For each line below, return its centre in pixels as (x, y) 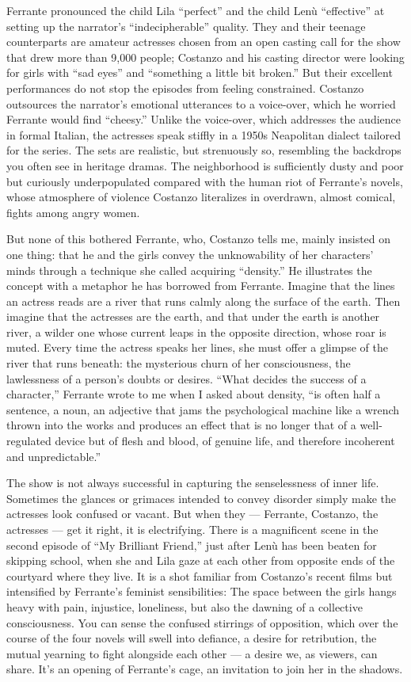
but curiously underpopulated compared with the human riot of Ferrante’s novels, (205, 181)
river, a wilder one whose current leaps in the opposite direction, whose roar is (196, 331)
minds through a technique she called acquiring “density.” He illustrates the (189, 270)
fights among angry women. (73, 212)
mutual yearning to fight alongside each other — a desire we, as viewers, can (192, 653)
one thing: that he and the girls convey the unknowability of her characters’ (190, 254)
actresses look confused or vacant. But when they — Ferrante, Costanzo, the (192, 514)
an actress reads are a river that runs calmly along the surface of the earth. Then (204, 301)
